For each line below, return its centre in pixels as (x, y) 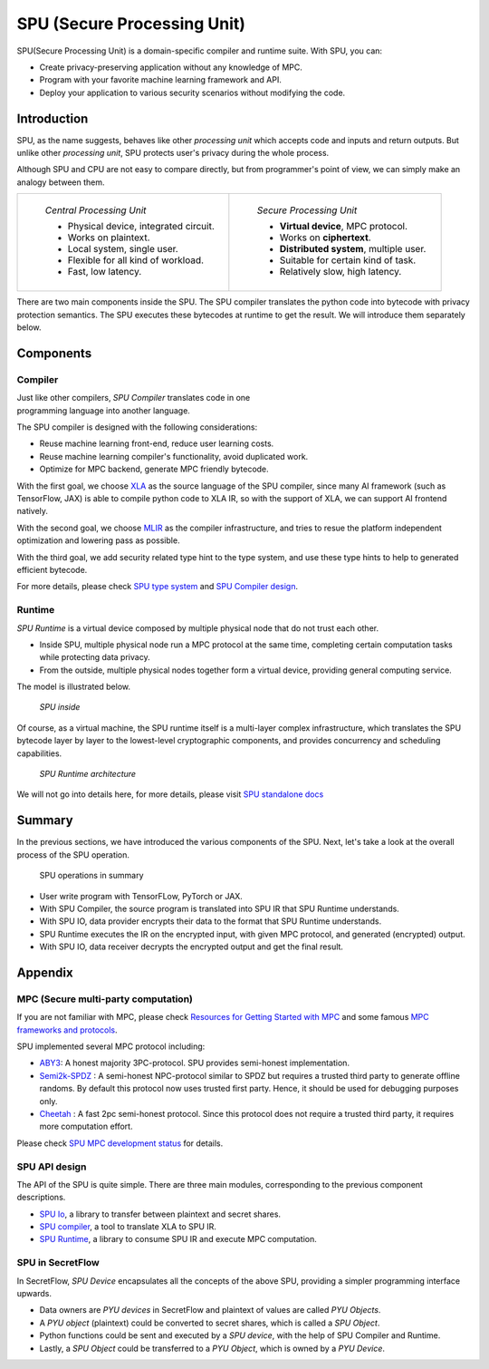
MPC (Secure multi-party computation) (105, 999)
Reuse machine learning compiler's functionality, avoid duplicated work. (174, 456)
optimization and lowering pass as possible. (98, 540)
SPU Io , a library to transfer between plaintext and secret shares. (160, 1214)
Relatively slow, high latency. (340, 272)
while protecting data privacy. (95, 657)
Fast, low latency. (105, 272)
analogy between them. (61, 182)
